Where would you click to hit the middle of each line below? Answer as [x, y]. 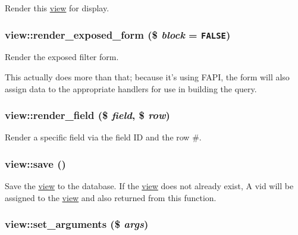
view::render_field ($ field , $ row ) [87, 115]
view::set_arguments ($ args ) [77, 224]
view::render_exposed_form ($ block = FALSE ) [118, 34]
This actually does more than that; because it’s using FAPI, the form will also [147, 76]
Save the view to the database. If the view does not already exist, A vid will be [149, 186]
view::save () [35, 163]
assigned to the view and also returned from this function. [111, 197]
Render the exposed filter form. [62, 57]
